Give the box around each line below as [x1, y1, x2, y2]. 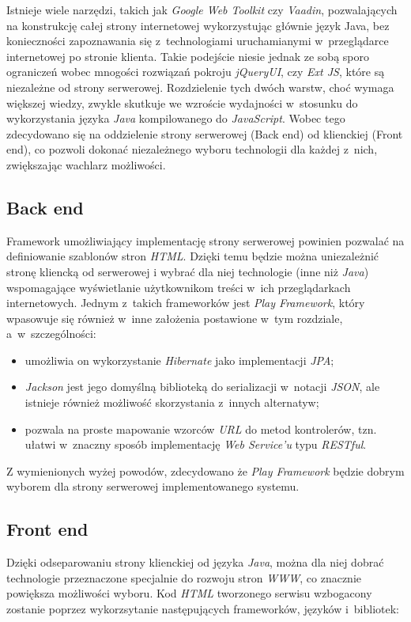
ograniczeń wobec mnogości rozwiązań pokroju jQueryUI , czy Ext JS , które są [6, 63, 385, 80]
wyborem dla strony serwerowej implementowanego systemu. [6, 478, 300, 495]
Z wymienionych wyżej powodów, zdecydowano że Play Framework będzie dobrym [6, 462, 405, 479]
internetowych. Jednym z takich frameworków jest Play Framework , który [6, 294, 365, 311]
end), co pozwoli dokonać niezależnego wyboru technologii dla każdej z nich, [6, 141, 378, 157]
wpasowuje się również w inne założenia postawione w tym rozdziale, [6, 309, 343, 326]
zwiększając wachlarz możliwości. [6, 156, 166, 173]
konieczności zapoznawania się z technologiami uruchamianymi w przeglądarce [6, 32, 389, 49]
